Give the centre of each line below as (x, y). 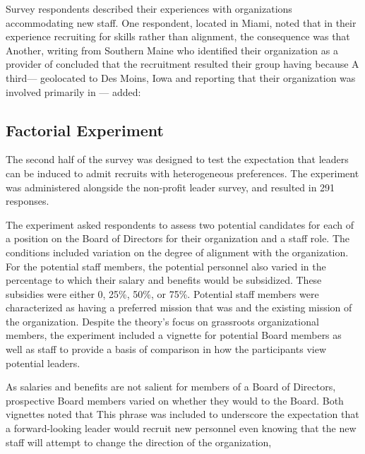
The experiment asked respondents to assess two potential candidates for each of (180, 224)
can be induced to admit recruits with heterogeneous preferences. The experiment (182, 173)
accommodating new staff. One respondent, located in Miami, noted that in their (181, 22)
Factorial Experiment (85, 130)
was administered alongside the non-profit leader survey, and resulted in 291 (170, 187)
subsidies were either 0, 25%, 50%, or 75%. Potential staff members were (162, 293)
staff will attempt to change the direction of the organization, (139, 442)
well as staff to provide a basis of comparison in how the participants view (166, 349)
